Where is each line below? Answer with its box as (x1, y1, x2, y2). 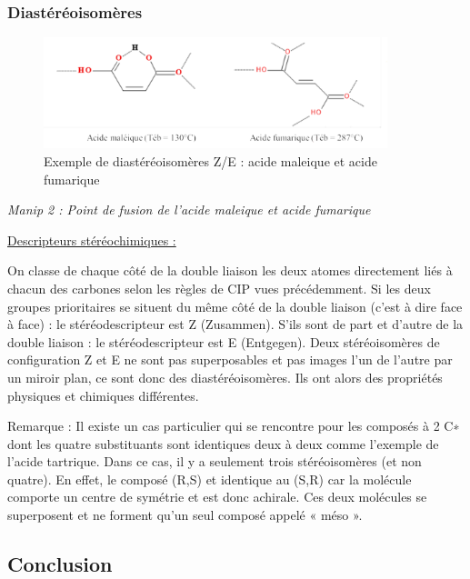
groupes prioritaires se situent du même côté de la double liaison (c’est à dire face (7, 296, 463, 315)
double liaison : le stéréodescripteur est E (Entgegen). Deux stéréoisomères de (7, 332, 440, 351)
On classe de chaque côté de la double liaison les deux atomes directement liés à (7, 261, 453, 280)
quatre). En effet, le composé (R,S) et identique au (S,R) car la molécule (7, 469, 412, 488)
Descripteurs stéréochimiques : (7, 230, 176, 249)
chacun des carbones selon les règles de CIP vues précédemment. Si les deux (7, 278, 431, 297)
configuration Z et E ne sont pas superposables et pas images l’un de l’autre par (7, 350, 453, 369)
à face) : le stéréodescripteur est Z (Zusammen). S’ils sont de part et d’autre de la (7, 314, 464, 334)
